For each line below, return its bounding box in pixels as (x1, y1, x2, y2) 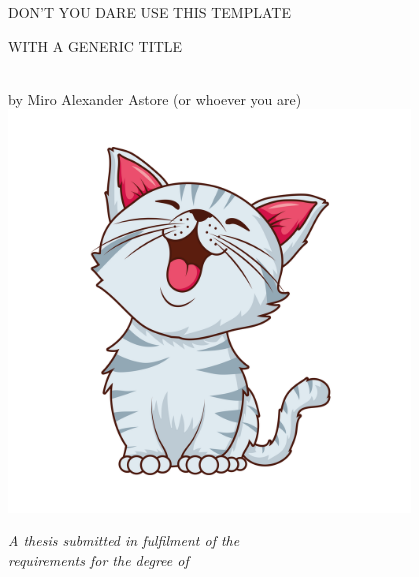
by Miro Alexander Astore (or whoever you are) (8, 88, 302, 109)
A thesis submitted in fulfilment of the (8, 530, 240, 551)
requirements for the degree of (8, 549, 189, 570)
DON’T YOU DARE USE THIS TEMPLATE (8, 2, 291, 22)
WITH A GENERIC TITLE (8, 35, 183, 56)
